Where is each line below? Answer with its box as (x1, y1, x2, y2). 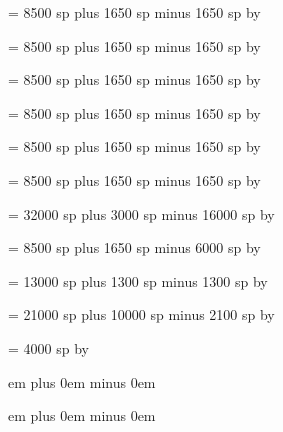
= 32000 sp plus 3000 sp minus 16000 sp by (8, 203, 275, 224)
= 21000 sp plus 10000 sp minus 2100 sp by (8, 304, 275, 325)
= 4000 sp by (8, 337, 89, 358)
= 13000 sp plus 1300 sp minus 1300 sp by (8, 270, 268, 291)
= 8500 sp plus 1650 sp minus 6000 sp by (8, 237, 261, 258)
